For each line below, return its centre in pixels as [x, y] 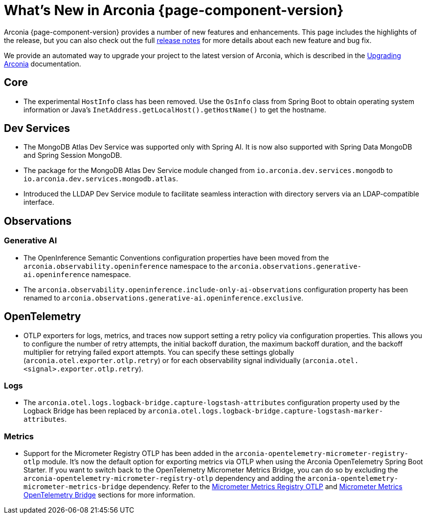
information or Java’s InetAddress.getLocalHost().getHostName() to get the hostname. [175, 109]
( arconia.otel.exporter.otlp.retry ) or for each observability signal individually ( [164, 360]
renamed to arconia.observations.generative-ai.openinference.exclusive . [163, 298]
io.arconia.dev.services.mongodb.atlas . [101, 179]
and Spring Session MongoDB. [73, 155]
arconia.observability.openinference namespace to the [126, 266]
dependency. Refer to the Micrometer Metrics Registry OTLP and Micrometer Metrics [265, 486]
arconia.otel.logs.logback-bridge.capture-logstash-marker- [266, 411]
